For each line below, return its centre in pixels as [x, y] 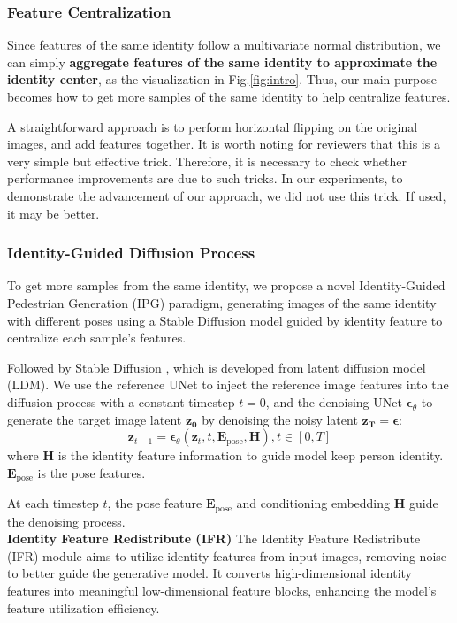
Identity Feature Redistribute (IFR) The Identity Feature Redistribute [214, 538]
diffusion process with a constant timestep [121, 401]
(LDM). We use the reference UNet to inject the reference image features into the [228, 385]
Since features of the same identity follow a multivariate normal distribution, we [224, 45]
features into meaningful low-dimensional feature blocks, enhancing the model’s [222, 590]
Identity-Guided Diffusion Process [131, 253]
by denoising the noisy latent [280, 419]
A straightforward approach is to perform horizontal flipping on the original [213, 126]
